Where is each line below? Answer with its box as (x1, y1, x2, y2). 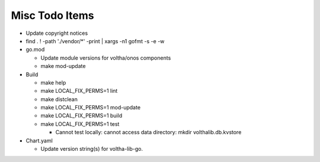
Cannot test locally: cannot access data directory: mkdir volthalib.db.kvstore (55, 129, 242, 136)
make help (40, 79, 66, 86)
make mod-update (40, 63, 86, 70)
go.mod (25, 46, 45, 53)
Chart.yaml (25, 137, 53, 144)
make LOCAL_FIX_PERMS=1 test (40, 120, 120, 127)
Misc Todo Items (11, 9, 94, 22)
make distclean (40, 95, 78, 103)
